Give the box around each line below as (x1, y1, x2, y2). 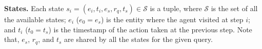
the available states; (4, 14, 66, 24)
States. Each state (4, 3, 64, 13)
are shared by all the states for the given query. (64, 34, 213, 44)
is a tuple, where (150, 3, 202, 13)
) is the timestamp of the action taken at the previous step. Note (48, 24, 252, 34)
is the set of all (211, 3, 258, 13)
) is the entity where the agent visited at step (100, 14, 244, 24)
